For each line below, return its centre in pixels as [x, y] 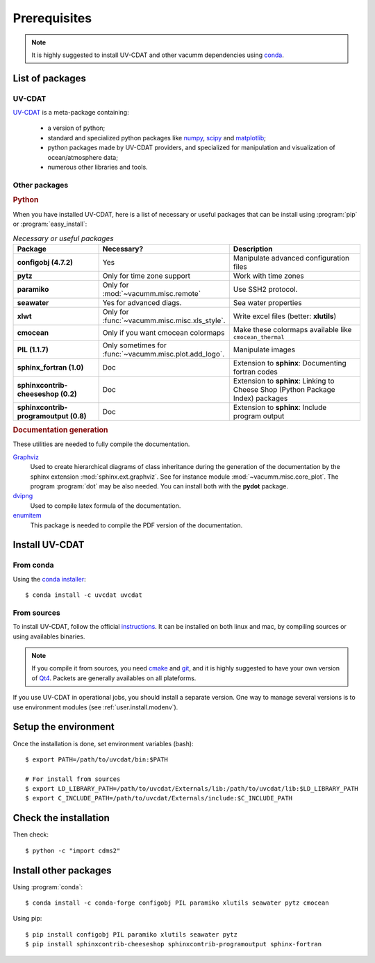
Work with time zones [269, 276]
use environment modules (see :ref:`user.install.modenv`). [95, 707]
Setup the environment [64, 727]
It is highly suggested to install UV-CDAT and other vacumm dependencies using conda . [158, 55]
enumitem [27, 516]
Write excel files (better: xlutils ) [285, 316]
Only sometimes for [134, 345]
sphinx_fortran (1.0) [50, 367]
